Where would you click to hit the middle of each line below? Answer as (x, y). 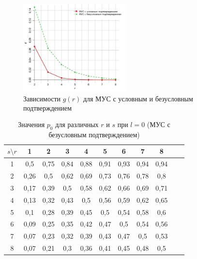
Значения (31, 124)
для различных (77, 124)
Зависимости (42, 98)
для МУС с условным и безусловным (138, 98)
